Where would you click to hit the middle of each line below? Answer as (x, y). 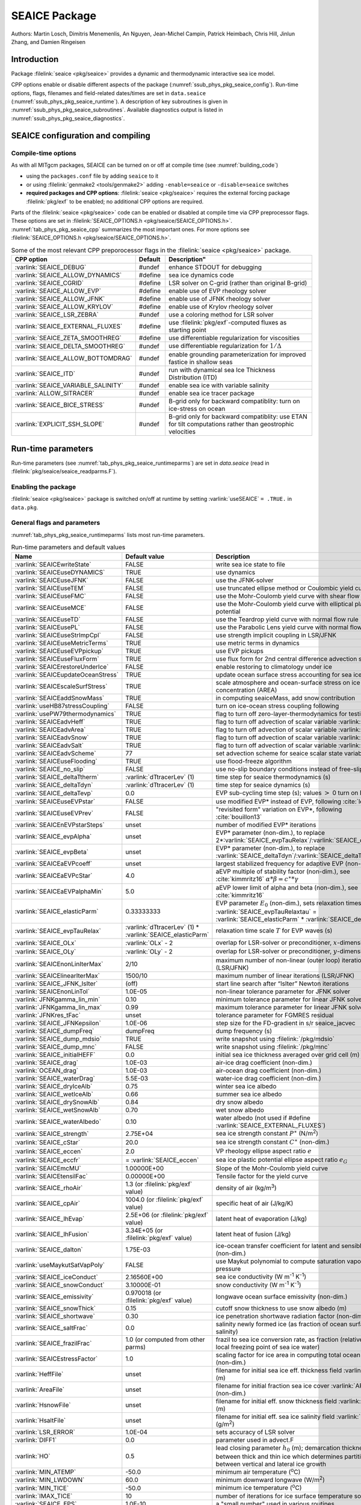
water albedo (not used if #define (263, 1118)
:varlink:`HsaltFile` (40, 1421)
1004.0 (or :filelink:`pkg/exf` (165, 1200)
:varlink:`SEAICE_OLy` (45, 952)
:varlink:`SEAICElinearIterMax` (57, 975)
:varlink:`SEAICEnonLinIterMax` (59, 964)
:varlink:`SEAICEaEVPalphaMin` (59, 892)
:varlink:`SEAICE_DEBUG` (51, 267)
